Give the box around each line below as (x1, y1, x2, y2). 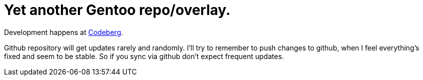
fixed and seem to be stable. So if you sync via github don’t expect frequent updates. (4, 51, 284, 60)
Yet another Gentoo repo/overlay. (4, 1, 231, 18)
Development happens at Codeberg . (4, 27, 123, 36)
